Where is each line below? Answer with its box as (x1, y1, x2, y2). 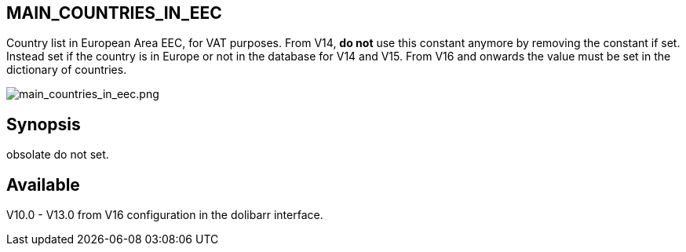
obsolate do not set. (6, 148, 109, 162)
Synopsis (6, 114, 81, 134)
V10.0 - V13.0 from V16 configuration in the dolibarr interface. (6, 208, 323, 222)
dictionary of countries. (6, 63, 127, 77)
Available (6, 174, 80, 195)
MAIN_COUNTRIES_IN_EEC (6, 3, 222, 23)
